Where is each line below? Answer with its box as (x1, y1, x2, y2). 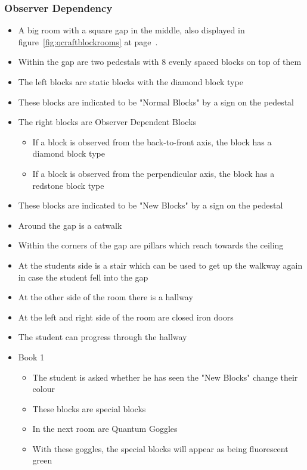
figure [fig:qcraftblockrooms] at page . (18, 35, 158, 48)
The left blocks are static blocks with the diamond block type (18, 76, 243, 88)
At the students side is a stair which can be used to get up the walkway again (18, 259, 303, 271)
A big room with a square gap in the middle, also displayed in (18, 24, 245, 36)
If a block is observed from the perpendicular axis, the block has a (32, 167, 275, 179)
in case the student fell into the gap (18, 270, 148, 283)
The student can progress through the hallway (18, 331, 187, 343)
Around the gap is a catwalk (18, 219, 122, 231)
